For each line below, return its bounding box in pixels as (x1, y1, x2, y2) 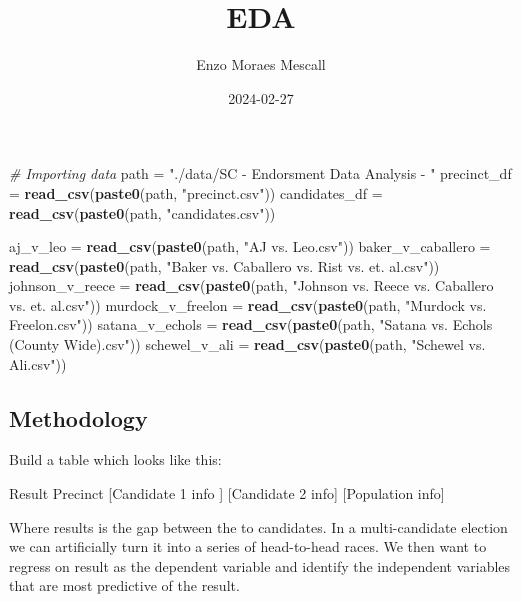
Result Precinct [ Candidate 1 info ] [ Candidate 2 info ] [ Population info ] (9, 483, 445, 504)
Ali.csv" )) (9, 353, 67, 374)
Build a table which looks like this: (9, 449, 222, 470)
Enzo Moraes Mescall (196, 54, 326, 75)
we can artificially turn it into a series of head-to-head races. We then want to (9, 536, 487, 557)
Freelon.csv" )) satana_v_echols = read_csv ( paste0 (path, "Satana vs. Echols (9, 314, 493, 335)
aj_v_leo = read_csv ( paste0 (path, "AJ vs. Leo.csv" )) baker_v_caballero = (9, 236, 491, 257)
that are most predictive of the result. (9, 575, 240, 596)
